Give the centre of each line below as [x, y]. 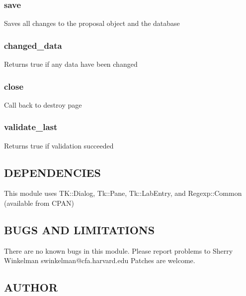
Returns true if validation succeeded [59, 145]
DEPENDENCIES [52, 172]
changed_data [33, 45]
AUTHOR [31, 287]
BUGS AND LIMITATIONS [80, 230]
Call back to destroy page [43, 104]
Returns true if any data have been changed [71, 64]
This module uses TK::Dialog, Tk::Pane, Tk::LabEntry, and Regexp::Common [123, 193]
